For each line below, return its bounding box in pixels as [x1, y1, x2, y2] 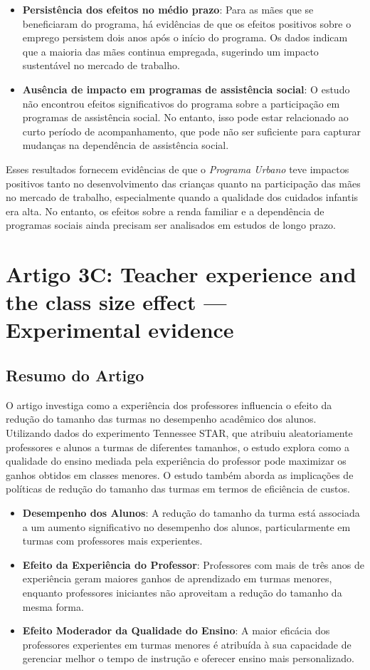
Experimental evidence [6, 315, 234, 344]
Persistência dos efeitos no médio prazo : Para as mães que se [22, 2, 314, 16]
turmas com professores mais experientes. [22, 533, 203, 548]
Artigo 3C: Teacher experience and [6, 259, 356, 289]
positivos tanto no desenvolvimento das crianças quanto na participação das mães [6, 175, 361, 190]
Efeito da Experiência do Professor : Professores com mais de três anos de [22, 557, 364, 572]
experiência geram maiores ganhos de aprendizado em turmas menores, [22, 571, 332, 586]
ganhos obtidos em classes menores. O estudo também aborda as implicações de [6, 467, 354, 482]
